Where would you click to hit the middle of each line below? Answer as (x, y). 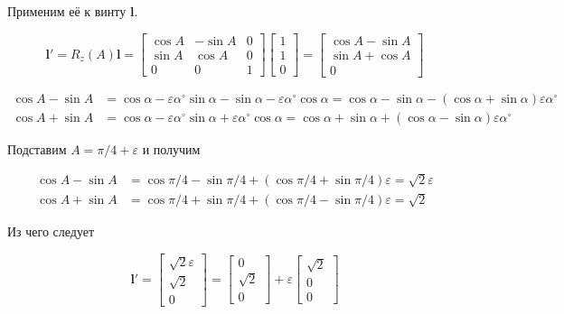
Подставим (37, 148)
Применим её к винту (67, 11)
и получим (171, 148)
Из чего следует (51, 231)
